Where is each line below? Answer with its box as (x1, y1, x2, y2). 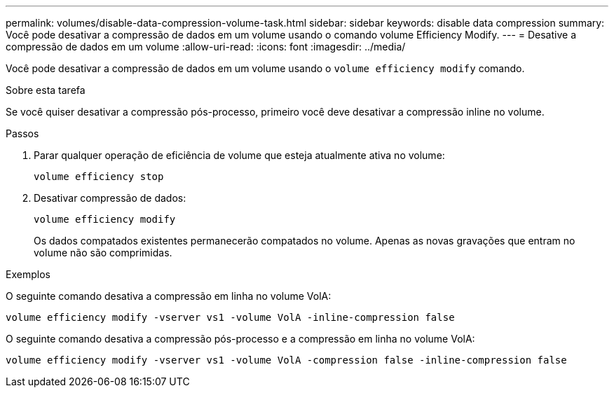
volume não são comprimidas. (34, 247, 172, 258)
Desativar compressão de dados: (34, 192, 186, 204)
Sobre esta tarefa (6, 84, 86, 96)
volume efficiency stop (34, 171, 164, 182)
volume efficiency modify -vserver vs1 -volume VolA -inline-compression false (6, 312, 455, 323)
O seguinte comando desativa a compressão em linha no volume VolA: (6, 290, 332, 302)
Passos (6, 127, 39, 139)
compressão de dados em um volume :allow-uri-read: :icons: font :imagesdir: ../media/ (6, 41, 406, 53)
